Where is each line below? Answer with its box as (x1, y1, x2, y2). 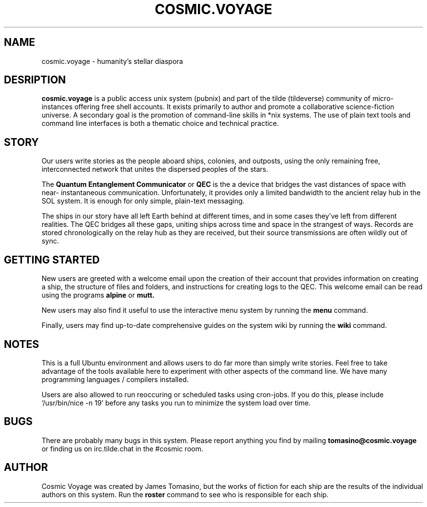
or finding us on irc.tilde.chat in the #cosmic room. (41, 444, 203, 453)
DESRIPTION (4, 74, 66, 86)
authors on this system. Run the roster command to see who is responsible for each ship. (41, 490, 329, 499)
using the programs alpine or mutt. (41, 291, 155, 300)
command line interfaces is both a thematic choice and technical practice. (41, 119, 279, 128)
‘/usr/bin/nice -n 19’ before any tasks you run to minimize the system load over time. (41, 398, 311, 407)
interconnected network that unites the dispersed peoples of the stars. (41, 165, 268, 174)
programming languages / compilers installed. (41, 375, 189, 384)
